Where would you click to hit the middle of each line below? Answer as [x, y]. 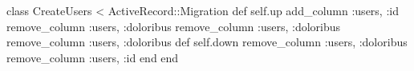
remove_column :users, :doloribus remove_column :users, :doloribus [174, 26]
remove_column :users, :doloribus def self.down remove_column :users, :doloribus [207, 42]
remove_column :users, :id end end [93, 57]
